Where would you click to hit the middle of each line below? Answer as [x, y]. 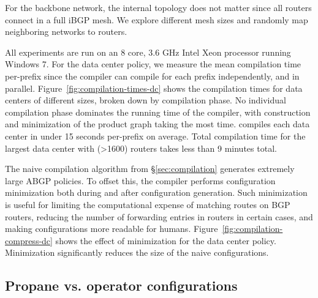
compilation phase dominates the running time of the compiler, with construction [158, 112]
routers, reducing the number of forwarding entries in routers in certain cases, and [159, 216]
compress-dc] [29, 240]
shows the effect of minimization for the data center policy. [166, 240]
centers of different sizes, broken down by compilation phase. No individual [146, 100]
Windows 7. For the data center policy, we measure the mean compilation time [153, 64]
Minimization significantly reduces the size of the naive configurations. [137, 252]
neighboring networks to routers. [66, 32]
